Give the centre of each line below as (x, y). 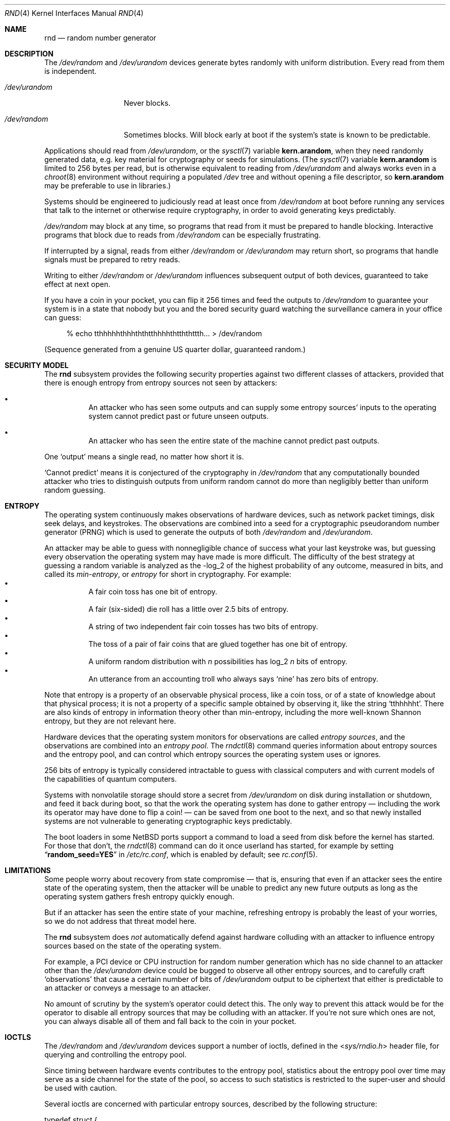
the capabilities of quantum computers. (111, 779)
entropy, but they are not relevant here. (110, 721)
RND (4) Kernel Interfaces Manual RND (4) (74, 13)
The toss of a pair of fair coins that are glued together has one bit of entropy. (218, 644)
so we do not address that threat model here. (120, 921)
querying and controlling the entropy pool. (115, 1055)
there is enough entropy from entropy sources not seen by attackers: (161, 383)
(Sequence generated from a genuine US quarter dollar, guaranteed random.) (175, 349)
